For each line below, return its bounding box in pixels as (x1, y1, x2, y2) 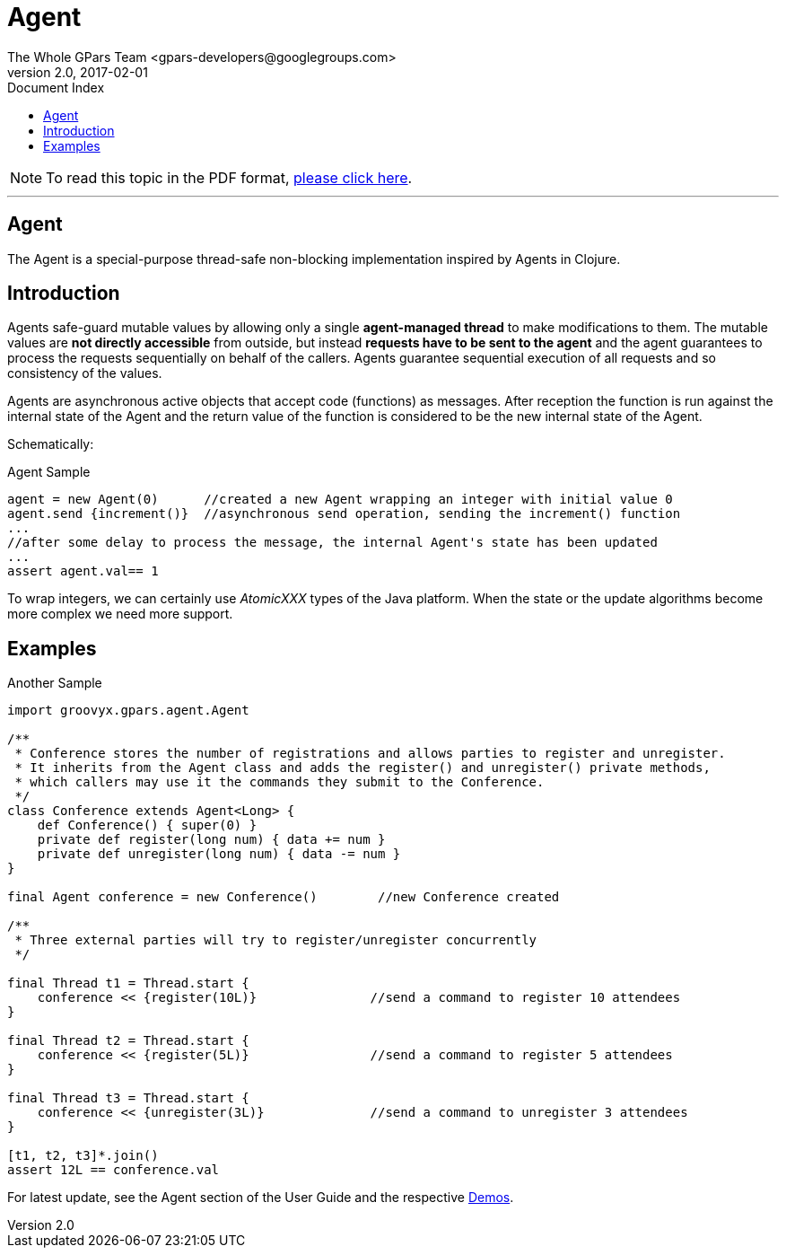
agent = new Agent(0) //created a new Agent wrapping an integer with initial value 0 (7, 492, 673, 507)
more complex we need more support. (7, 606, 233, 622)
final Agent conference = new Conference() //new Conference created (7, 890, 560, 905)
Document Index (7, 79, 105, 95)
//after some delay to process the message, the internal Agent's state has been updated (7, 535, 658, 550)
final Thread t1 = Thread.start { (7, 976, 249, 991)
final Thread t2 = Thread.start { (7, 1033, 249, 1049)
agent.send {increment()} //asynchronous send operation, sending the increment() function (7, 506, 681, 522)
